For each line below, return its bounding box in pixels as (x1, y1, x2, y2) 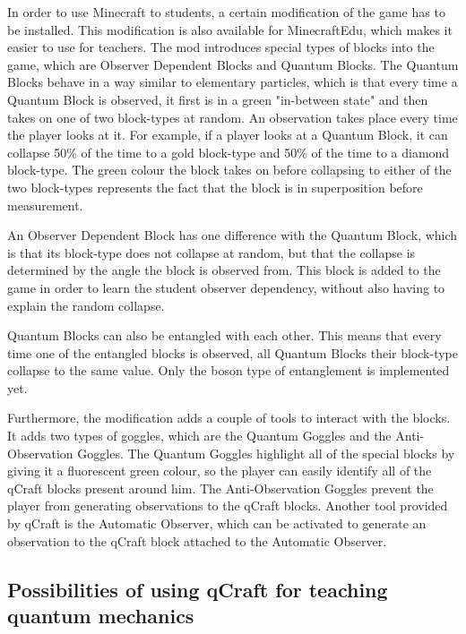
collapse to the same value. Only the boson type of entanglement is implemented (7, 361, 450, 380)
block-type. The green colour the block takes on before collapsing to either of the (7, 160, 452, 179)
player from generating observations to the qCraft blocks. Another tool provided (7, 496, 448, 515)
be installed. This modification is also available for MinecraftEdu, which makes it (7, 20, 453, 39)
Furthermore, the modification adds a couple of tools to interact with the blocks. (7, 408, 451, 427)
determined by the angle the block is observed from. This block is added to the (7, 261, 441, 279)
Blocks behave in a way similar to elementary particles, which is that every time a (7, 73, 458, 91)
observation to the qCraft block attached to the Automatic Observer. (7, 531, 387, 550)
